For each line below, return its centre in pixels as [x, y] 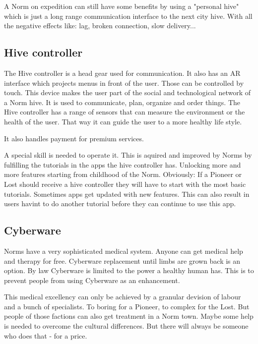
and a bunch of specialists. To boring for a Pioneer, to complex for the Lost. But [127, 306]
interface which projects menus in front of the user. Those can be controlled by [124, 83]
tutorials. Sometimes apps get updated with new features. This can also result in [127, 194]
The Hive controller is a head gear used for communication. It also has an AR [122, 73]
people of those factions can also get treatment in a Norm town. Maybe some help [129, 316]
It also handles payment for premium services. [74, 138]
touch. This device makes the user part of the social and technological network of [127, 92]
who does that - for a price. [46, 335]
